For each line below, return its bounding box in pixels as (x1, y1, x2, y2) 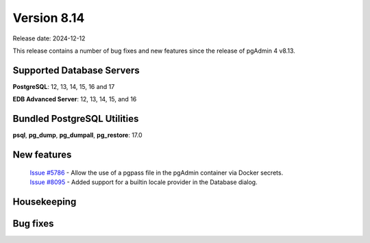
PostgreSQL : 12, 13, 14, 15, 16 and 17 (12, 82, 115, 90)
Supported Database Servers (12, 64, 140, 76)
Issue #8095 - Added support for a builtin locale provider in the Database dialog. (29, 178, 258, 186)
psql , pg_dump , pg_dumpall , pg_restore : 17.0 (12, 131, 143, 140)
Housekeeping (12, 196, 77, 207)
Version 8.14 (12, 10, 85, 25)
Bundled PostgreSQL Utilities (12, 113, 139, 125)
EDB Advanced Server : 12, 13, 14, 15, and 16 (12, 95, 137, 103)
